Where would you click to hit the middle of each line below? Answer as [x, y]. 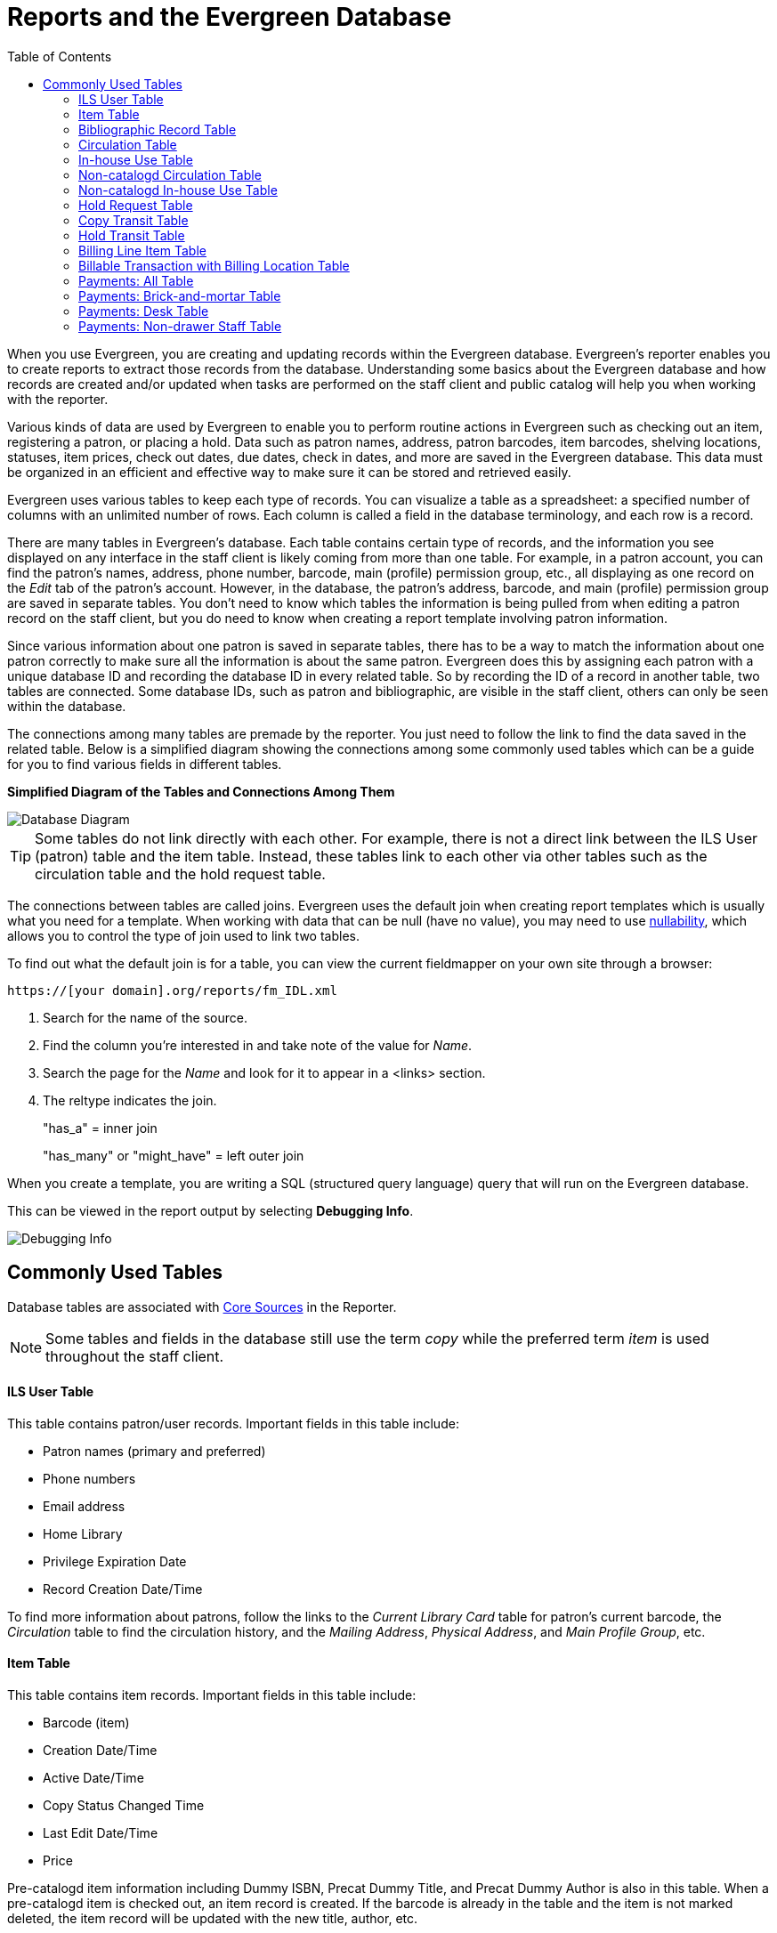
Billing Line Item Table [142, 250]
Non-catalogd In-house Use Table [178, 190]
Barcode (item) [86, 1723]
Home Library [83, 1533]
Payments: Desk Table [144, 311]
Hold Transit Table [132, 235]
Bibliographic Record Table [158, 129]
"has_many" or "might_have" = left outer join [174, 1155]
